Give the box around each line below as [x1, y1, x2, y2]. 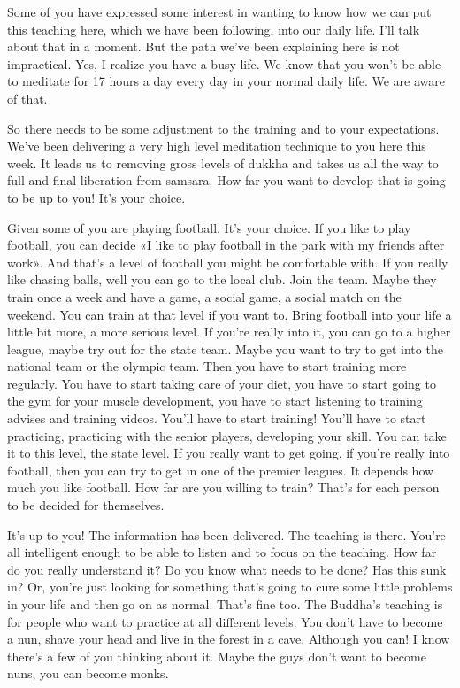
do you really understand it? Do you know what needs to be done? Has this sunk [7, 560, 447, 578]
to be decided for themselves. [7, 496, 165, 514]
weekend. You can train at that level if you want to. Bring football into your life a [7, 305, 452, 323]
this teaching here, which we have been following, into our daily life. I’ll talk [7, 19, 420, 38]
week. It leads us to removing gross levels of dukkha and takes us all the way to [7, 153, 439, 172]
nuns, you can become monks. [7, 664, 169, 683]
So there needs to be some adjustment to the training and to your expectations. [7, 119, 440, 137]
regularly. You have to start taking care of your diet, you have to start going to [7, 374, 436, 392]
